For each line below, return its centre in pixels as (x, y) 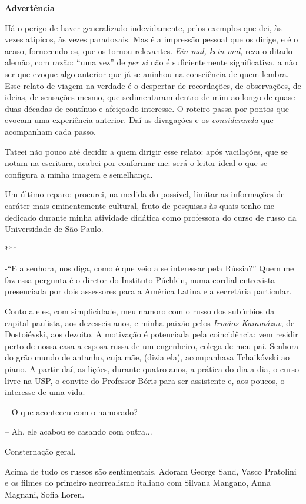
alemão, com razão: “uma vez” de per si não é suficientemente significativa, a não (151, 62)
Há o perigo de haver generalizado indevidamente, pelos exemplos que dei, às (143, 27)
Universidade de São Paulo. (54, 229)
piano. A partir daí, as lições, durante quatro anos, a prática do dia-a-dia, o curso (152, 369)
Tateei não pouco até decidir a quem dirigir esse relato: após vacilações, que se (146, 151)
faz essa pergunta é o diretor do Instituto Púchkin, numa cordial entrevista (140, 279)
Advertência (30, 8)
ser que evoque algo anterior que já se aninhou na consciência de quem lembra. (147, 73)
